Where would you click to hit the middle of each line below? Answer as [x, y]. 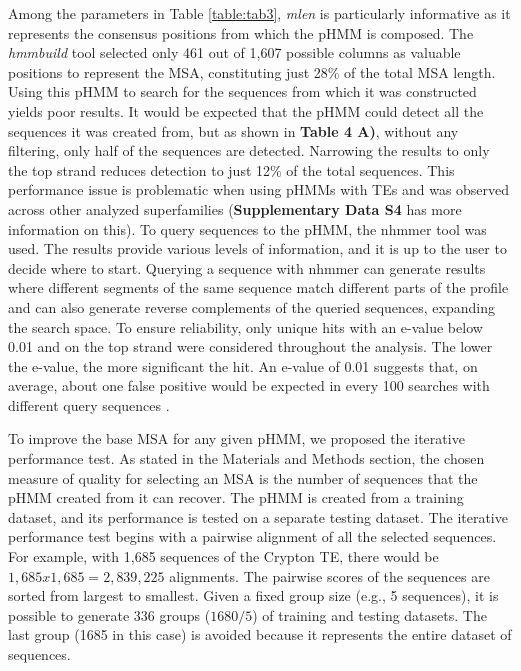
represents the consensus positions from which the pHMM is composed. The [241, 32]
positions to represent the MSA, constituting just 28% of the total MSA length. [252, 71]
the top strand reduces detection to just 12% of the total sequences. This [231, 169]
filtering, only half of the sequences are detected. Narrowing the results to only [249, 150]
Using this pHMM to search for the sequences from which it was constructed [242, 91]
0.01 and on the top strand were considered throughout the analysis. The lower [250, 346]
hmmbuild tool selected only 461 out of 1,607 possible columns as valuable [234, 52]
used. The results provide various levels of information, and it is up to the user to [257, 248]
